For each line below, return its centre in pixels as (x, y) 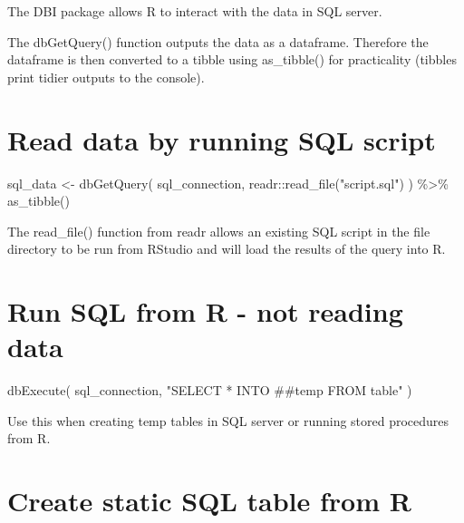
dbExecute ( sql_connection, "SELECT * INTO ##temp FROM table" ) (210, 390)
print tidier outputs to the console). (106, 77)
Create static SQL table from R (209, 501)
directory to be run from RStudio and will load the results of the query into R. (227, 249)
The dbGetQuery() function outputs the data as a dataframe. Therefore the (218, 41)
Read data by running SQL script (222, 139)
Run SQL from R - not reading (205, 311)
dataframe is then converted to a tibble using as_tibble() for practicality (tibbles (232, 59)
